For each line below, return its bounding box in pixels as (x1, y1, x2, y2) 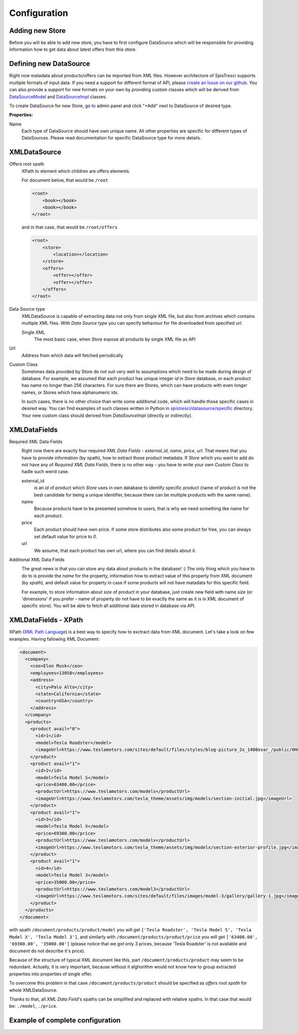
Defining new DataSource (9, 60, 90, 68)
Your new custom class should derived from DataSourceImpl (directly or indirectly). (21, 412, 193, 418)
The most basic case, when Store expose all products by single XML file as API (34, 336, 196, 342)
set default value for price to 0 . (34, 533, 97, 539)
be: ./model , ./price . (9, 1003, 58, 1009)
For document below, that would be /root (21, 177, 109, 183)
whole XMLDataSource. (9, 987, 58, 993)
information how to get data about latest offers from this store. (9, 46, 137, 52)
